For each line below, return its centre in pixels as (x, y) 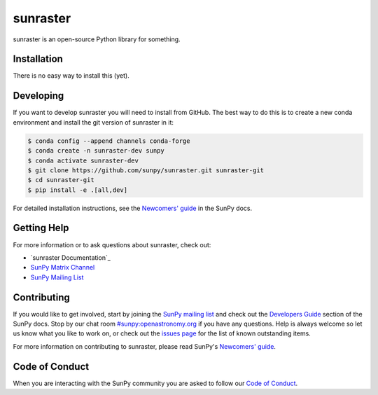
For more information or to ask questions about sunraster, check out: (112, 244)
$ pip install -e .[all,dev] (78, 190)
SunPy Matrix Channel (63, 268)
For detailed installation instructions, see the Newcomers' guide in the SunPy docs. (133, 208)
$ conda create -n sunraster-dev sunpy (96, 151)
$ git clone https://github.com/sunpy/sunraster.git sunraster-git (146, 170)
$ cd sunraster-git (61, 180)
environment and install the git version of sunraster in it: (93, 122)
